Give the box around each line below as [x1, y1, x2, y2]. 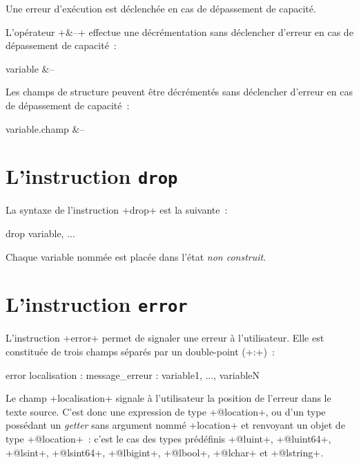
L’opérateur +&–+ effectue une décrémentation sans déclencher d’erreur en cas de [6, 24, 353, 39]
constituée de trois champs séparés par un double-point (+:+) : [6, 344, 275, 359]
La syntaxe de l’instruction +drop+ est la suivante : [6, 203, 228, 217]
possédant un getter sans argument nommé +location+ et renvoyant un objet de [6, 418, 345, 432]
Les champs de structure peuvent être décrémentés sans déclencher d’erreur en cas [6, 84, 353, 99]
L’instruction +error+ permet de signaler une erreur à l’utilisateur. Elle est [6, 331, 324, 345]
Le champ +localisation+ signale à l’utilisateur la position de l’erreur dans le [6, 391, 331, 405]
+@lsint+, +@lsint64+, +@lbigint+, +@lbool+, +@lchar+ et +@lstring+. [6, 445, 324, 459]
